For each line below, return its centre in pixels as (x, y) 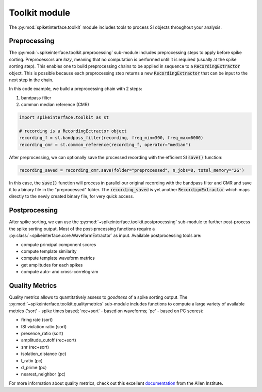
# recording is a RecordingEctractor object (73, 131)
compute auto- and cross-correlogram (60, 272)
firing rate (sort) (37, 320)
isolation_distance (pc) (44, 354)
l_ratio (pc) (32, 360)
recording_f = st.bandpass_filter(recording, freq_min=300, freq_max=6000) (111, 138)
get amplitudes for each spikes (52, 265)
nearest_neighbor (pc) (43, 374)
